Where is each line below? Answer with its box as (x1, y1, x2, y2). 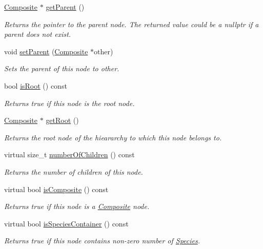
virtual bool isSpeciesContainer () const (4, 218, 129, 229)
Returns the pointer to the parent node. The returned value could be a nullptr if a (4, 18, 259, 29)
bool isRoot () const (4, 80, 67, 91)
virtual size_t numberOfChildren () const (4, 149, 135, 160)
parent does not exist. (4, 29, 71, 39)
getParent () (46, 2, 85, 12)
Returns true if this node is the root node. (4, 97, 135, 108)
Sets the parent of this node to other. (4, 63, 119, 74)
